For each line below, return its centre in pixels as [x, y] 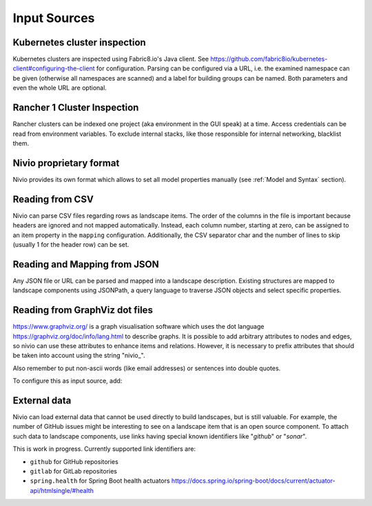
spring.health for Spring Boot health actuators [100, 481]
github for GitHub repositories [74, 461]
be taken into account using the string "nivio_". [79, 356]
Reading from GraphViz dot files [83, 310]
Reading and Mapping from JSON [86, 264]
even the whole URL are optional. [60, 88]
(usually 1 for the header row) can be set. [71, 244]
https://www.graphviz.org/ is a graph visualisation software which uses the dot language [138, 327]
